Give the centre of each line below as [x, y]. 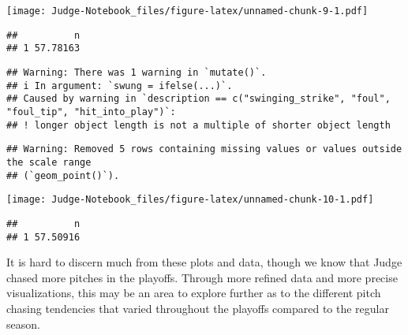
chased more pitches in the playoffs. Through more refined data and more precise [202, 277]
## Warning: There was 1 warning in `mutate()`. [137, 72]
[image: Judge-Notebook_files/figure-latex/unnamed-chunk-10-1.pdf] [190, 200]
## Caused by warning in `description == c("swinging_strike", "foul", [198, 99]
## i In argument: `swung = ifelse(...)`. [120, 86]
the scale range [49, 162]
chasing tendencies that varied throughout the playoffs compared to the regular [198, 308]
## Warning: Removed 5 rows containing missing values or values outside [204, 149]
